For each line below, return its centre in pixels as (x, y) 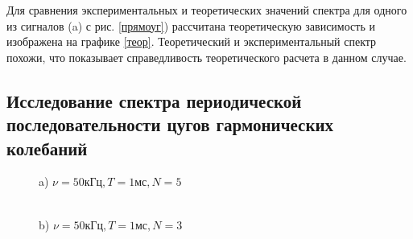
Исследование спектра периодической (154, 100)
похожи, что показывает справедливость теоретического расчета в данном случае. (206, 57)
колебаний (47, 148)
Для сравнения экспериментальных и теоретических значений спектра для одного (207, 10)
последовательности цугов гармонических (170, 124)
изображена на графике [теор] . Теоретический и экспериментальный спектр (192, 41)
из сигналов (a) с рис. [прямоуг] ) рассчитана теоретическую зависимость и (191, 25)
